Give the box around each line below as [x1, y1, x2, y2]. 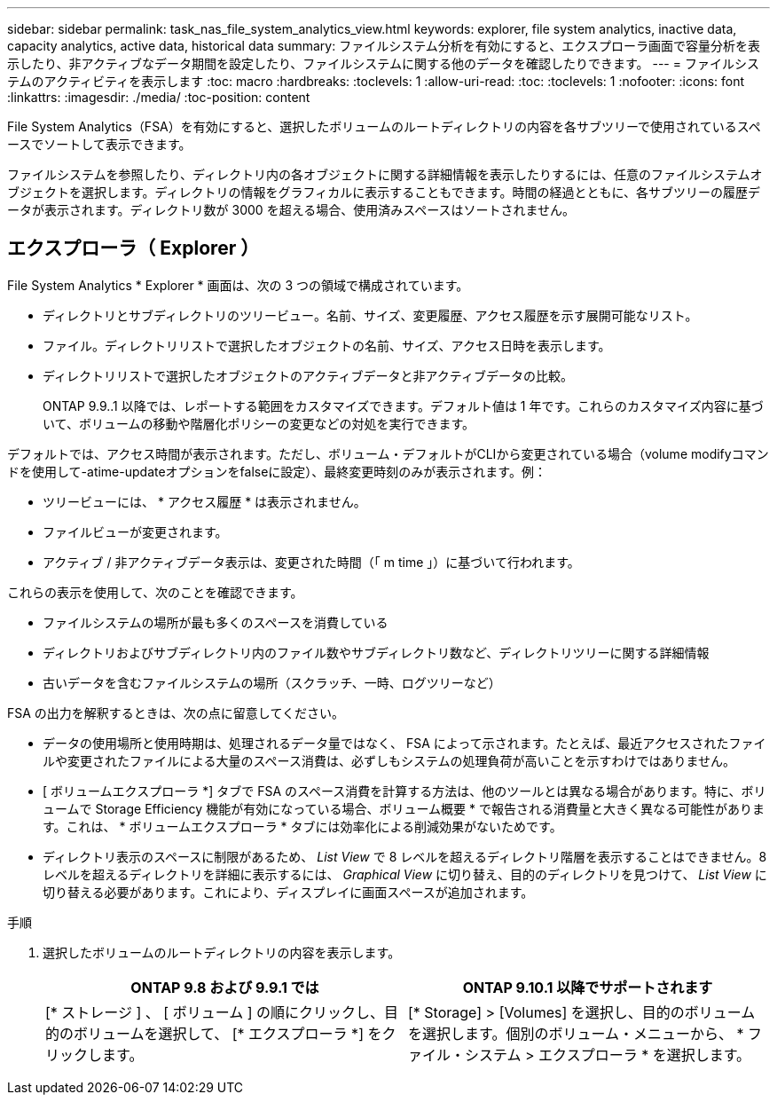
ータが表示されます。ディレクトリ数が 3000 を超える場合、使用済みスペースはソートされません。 [7, 202, 576, 217]
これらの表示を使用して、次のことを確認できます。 [7, 584, 303, 600]
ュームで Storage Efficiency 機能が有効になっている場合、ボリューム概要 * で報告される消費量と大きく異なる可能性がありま [43, 800, 765, 816]
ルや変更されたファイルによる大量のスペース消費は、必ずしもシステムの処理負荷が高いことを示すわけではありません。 [43, 752, 736, 768]
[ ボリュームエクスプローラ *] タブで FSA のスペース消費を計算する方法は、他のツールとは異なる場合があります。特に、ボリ [43, 783, 766, 799]
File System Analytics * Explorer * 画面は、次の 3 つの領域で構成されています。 [7, 277, 469, 293]
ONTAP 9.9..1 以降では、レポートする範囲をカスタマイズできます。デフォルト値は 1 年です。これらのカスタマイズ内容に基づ [43, 398, 764, 413]
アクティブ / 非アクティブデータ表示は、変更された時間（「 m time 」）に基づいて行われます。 [43, 554, 580, 570]
